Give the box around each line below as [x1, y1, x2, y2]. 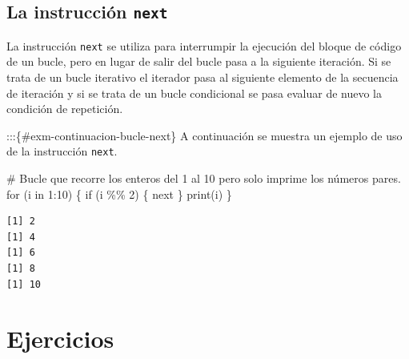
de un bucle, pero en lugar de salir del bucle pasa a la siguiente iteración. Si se [6, 53, 391, 70]
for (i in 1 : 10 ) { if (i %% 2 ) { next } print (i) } [6, 185, 232, 202]
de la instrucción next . [6, 143, 118, 159]
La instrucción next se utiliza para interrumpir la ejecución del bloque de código [6, 37, 402, 54]
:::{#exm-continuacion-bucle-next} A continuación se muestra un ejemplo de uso [6, 127, 403, 143]
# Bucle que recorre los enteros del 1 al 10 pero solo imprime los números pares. [6, 170, 401, 187]
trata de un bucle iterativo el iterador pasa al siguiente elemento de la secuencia [6, 69, 399, 86]
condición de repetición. [6, 100, 123, 117]
